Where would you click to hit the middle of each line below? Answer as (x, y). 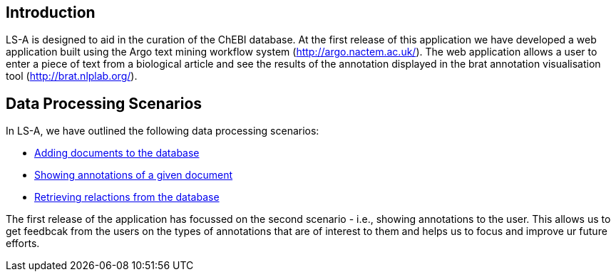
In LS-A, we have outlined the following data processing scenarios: (163, 131)
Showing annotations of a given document (134, 175)
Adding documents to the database (117, 153)
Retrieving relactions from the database (127, 197)
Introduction (51, 12)
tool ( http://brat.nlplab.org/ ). (72, 76)
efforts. (23, 244)
